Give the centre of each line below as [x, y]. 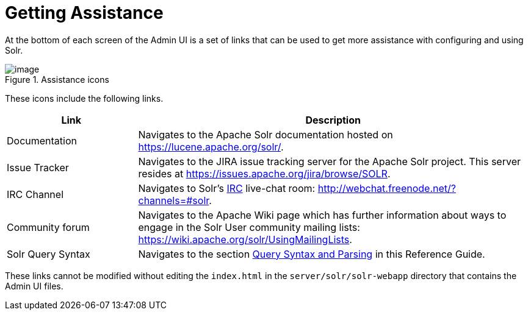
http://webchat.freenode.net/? [387, 188]
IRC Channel [35, 194]
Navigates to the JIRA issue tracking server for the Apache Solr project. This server [329, 161]
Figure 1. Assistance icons [57, 79]
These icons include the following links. [84, 98]
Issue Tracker [38, 167]
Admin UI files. [34, 286]
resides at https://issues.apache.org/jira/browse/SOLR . [264, 173]
